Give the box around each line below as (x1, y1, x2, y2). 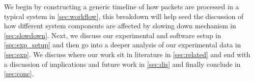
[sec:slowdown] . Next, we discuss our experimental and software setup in (4, 30, 222, 40)
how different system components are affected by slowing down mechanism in (4, 20, 236, 31)
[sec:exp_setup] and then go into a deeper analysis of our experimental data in (4, 40, 241, 50)
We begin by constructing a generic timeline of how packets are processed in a (4, 1, 239, 11)
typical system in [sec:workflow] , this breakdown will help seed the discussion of (4, 11, 244, 21)
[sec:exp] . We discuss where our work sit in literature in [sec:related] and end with (4, 49, 251, 59)
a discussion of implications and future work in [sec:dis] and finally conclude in (4, 59, 241, 69)
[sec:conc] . (4, 68, 34, 79)
